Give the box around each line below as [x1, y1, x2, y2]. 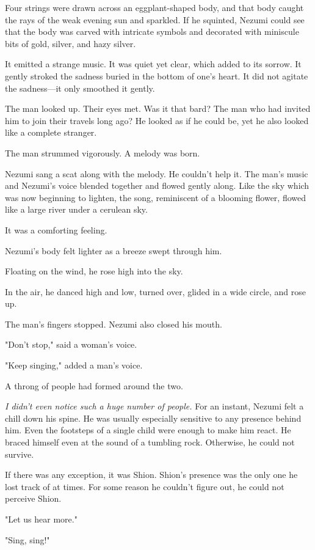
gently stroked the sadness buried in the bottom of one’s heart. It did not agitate [5, 69, 308, 82]
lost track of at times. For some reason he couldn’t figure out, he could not [5, 480, 284, 493]
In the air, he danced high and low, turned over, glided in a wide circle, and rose [5, 285, 306, 298]
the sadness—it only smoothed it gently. [5, 81, 155, 94]
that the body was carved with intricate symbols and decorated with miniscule [5, 25, 299, 38]
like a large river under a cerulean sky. [5, 203, 148, 216]
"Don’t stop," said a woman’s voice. [5, 338, 137, 351]
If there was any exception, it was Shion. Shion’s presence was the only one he [5, 468, 298, 481]
